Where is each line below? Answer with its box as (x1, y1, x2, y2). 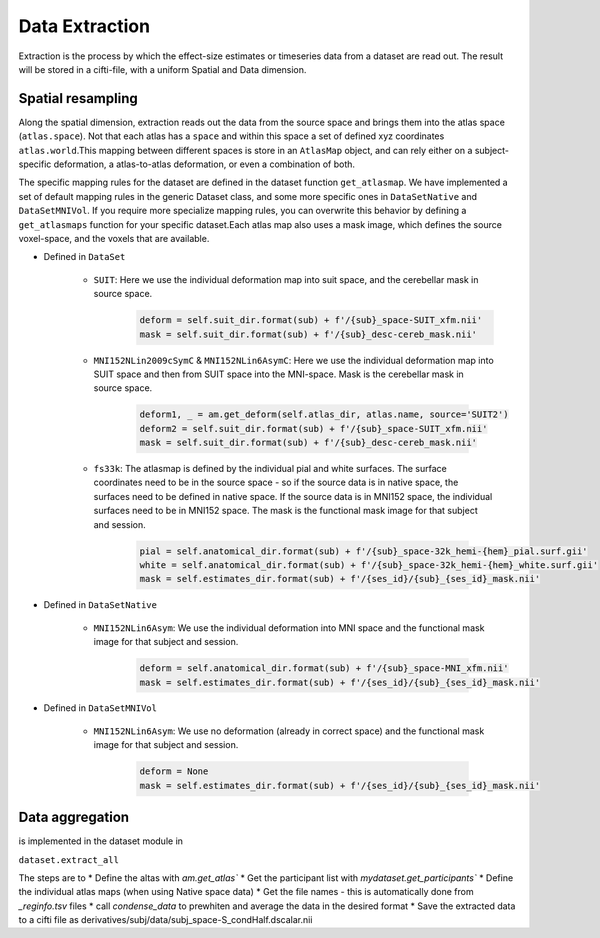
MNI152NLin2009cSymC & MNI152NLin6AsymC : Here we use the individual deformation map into (93, 354, 494, 366)
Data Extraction (18, 15, 150, 37)
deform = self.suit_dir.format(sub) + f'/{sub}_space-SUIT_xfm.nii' (139, 315, 483, 326)
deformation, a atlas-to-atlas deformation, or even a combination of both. (53, 158, 355, 170)
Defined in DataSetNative (43, 599, 157, 611)
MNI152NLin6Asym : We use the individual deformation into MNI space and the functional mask (93, 621, 485, 634)
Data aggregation (18, 809, 130, 826)
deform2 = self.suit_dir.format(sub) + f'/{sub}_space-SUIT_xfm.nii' (139, 423, 488, 434)
